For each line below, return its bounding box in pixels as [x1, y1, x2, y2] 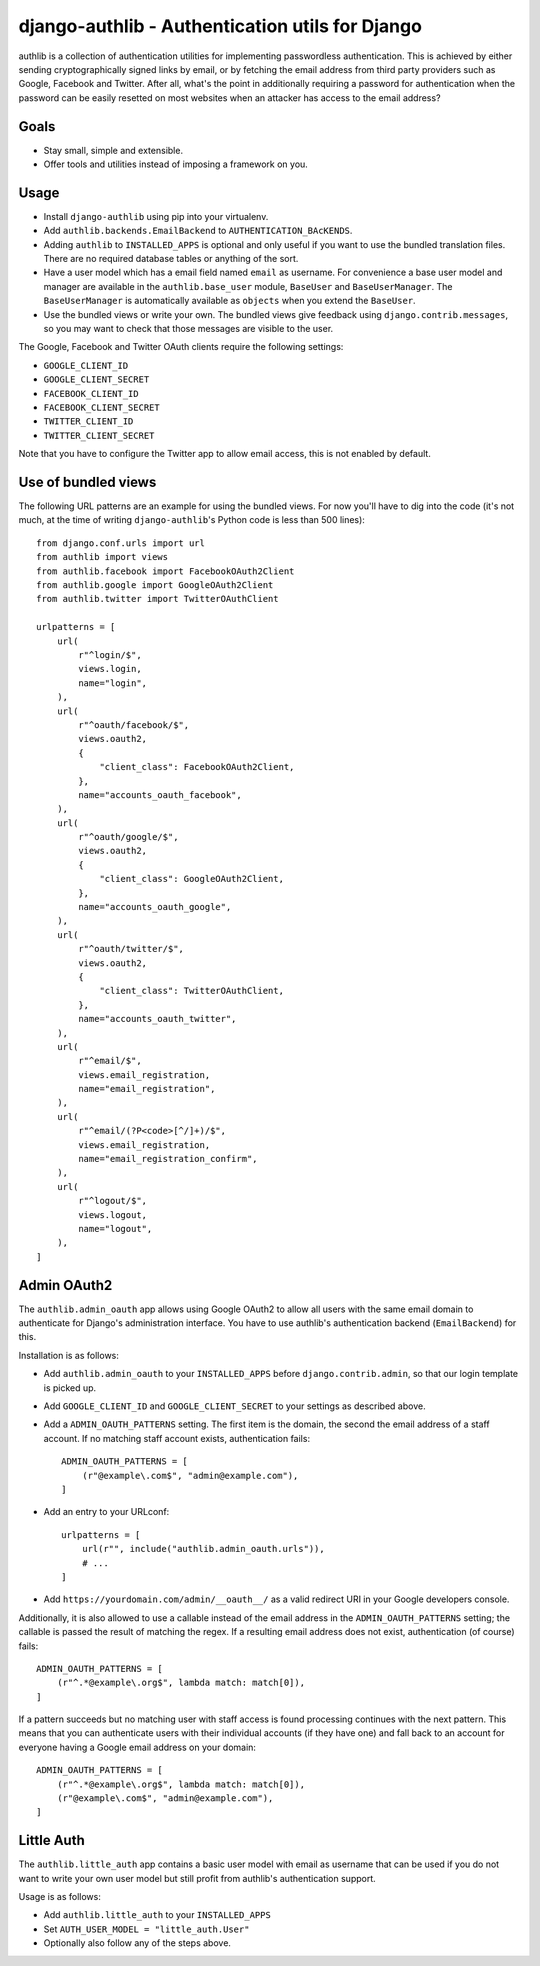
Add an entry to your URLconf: [43, 1506, 170, 1518]
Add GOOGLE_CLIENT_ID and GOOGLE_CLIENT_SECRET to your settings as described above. [43, 1400, 426, 1412]
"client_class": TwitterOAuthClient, [99, 985, 285, 997]
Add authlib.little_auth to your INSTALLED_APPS [43, 1909, 272, 1921]
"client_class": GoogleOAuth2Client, [99, 873, 285, 885]
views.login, [78, 663, 142, 675]
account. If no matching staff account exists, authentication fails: [43, 1432, 310, 1444]
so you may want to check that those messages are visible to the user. [43, 323, 334, 335]
